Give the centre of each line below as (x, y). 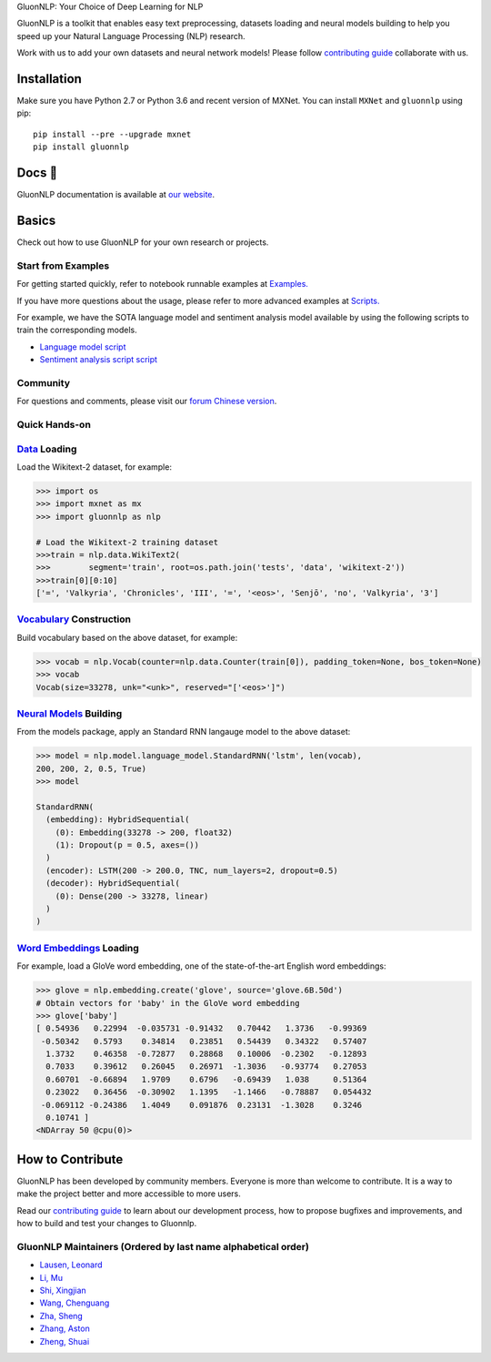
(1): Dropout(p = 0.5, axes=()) (127, 845)
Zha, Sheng (61, 1316)
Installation (49, 79)
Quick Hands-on (54, 425)
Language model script (83, 347)
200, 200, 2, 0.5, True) (91, 768)
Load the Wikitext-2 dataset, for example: (95, 467)
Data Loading (47, 449)
